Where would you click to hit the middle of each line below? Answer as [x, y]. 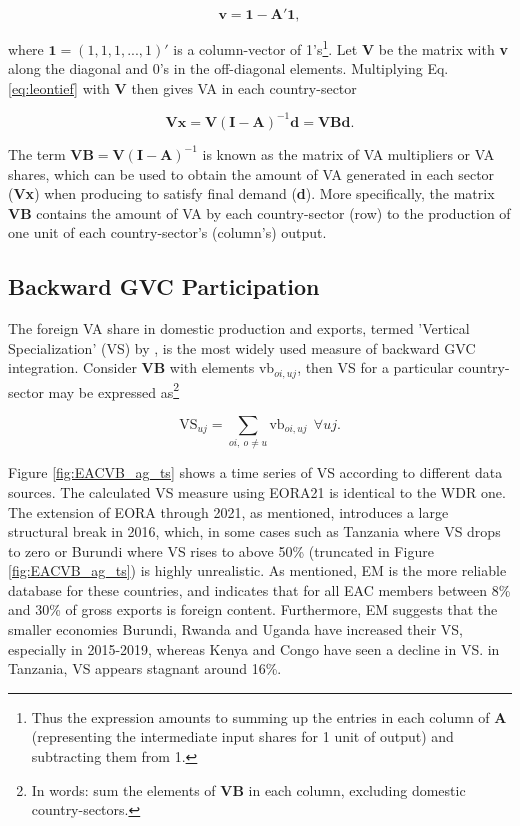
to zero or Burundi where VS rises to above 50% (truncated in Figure [221, 550]
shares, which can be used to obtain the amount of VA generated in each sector [251, 173]
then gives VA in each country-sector [244, 87]
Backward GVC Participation [164, 286]
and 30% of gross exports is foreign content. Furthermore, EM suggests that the [253, 609]
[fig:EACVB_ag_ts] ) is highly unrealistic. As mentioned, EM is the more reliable [257, 570]
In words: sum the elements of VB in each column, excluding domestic [248, 789]
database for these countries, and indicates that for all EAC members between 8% [259, 589]
